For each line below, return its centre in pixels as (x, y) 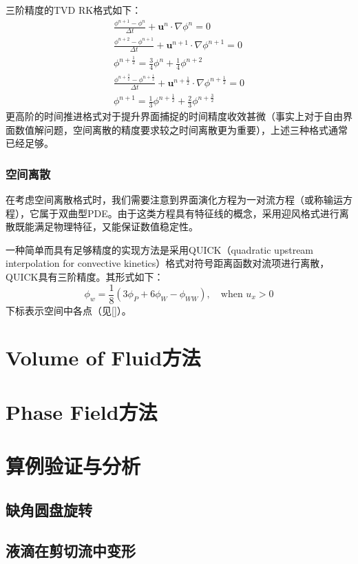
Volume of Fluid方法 (103, 357)
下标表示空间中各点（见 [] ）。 (69, 310)
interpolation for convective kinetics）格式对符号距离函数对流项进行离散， (168, 263)
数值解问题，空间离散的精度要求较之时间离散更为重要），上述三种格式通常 (181, 129)
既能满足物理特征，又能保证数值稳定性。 (106, 226)
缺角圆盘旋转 (49, 509)
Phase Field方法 (82, 411)
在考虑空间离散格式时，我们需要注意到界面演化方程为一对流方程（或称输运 (174, 199)
